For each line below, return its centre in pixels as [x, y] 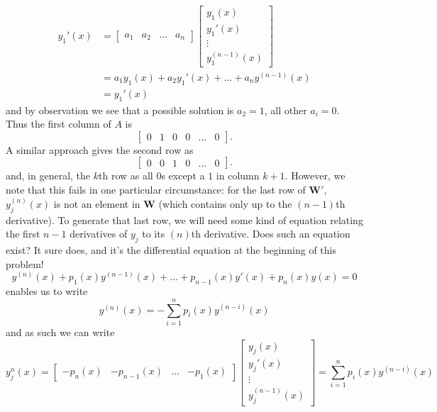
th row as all [126, 176]
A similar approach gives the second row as [100, 149]
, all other [286, 110]
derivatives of [99, 234]
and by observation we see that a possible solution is [120, 110]
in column [238, 176]
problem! [25, 263]
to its [154, 234]
